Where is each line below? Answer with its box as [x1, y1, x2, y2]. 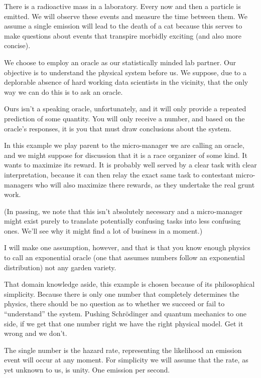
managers [4, 179, 33, 190]
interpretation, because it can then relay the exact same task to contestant [4, 169, 233, 179]
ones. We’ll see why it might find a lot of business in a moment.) [4, 225, 203, 236]
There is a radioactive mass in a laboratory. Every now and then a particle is [4, 1, 241, 11]
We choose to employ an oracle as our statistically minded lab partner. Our [4, 57, 236, 67]
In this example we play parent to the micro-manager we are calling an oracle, [4, 140, 244, 150]
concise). [4, 40, 31, 51]
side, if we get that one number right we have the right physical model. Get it [4, 318, 243, 328]
